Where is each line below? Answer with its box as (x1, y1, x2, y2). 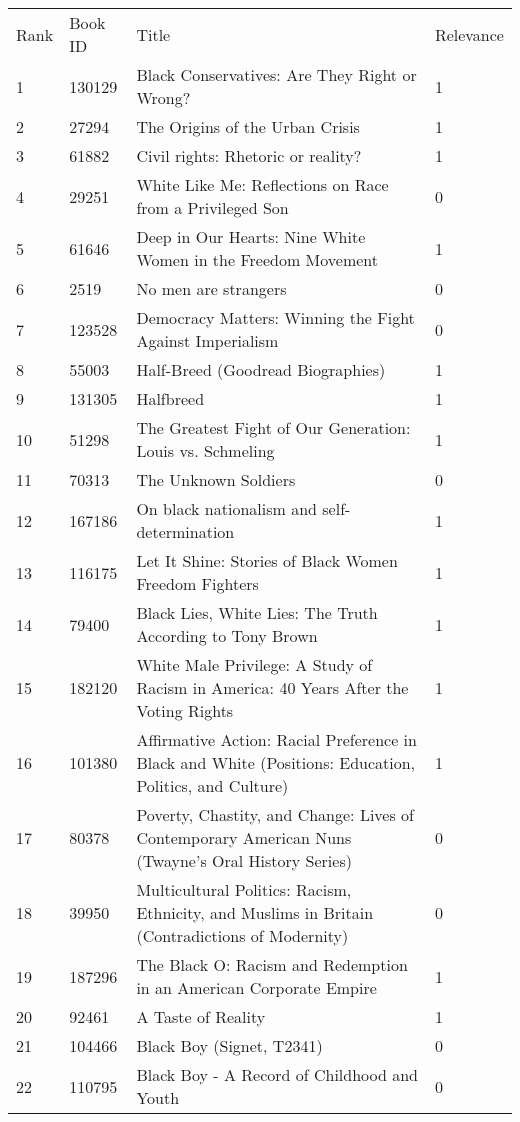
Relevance (434, 22, 504, 46)
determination (136, 520, 235, 543)
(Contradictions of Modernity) (136, 924, 349, 947)
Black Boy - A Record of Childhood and (136, 1063, 419, 1086)
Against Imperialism (136, 329, 279, 352)
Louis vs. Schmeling (136, 439, 275, 462)
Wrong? (136, 86, 191, 109)
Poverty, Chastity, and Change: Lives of (136, 803, 414, 826)
